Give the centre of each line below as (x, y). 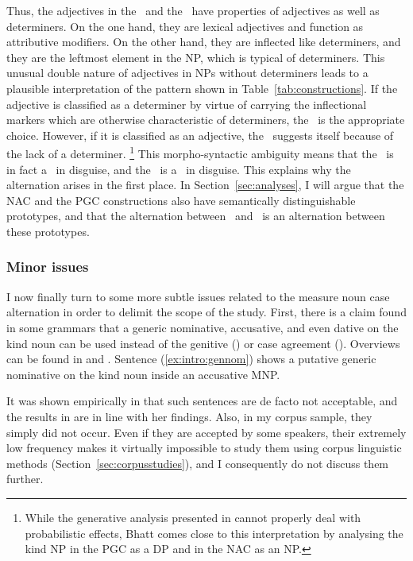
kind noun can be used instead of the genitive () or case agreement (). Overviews (203, 343)
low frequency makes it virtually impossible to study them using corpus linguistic (204, 448)
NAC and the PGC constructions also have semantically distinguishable (181, 200)
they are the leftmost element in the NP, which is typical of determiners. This (196, 57)
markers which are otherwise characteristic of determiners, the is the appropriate (206, 120)
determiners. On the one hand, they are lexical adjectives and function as (185, 26)
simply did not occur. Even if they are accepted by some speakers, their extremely (206, 432)
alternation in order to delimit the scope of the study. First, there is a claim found (206, 312)
